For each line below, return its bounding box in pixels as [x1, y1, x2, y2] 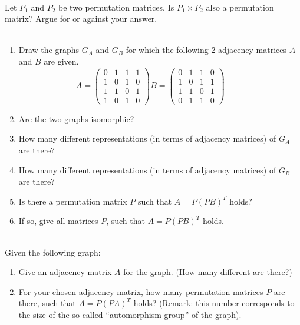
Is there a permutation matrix [18, 195, 127, 207]
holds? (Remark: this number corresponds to [133, 297, 295, 309]
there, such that [18, 297, 76, 309]
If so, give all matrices [18, 215, 98, 227]
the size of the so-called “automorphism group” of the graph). [18, 308, 242, 320]
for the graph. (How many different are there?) [123, 266, 292, 278]
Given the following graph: [5, 246, 101, 258]
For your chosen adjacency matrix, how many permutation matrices [18, 285, 263, 297]
